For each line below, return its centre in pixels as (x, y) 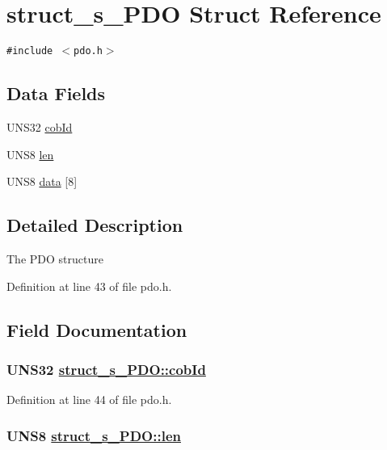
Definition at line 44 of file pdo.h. (89, 400)
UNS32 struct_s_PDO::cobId (106, 369)
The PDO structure (55, 258)
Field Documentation (97, 329)
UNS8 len (30, 154)
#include (30, 51)
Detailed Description (95, 225)
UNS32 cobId (40, 126)
